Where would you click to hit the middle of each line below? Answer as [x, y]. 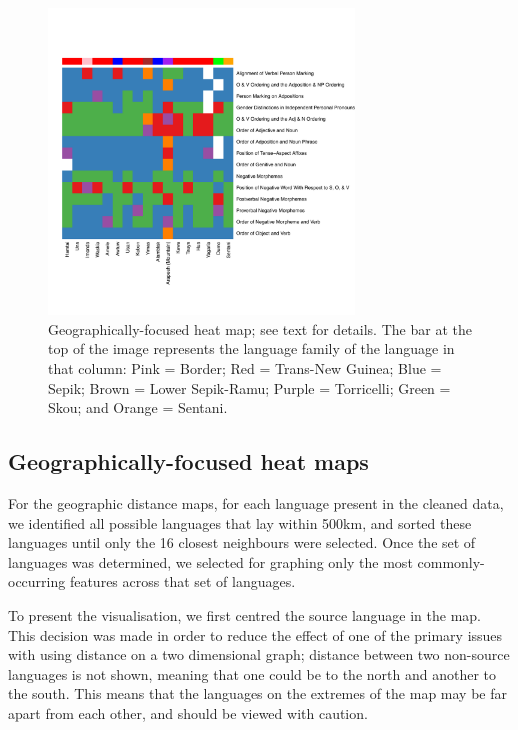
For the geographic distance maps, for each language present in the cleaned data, [256, 502]
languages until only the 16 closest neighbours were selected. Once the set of [242, 542]
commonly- [451, 561]
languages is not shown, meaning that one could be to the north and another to [252, 673]
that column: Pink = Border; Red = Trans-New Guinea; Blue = [245, 367]
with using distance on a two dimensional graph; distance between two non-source [259, 654]
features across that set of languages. [182, 581]
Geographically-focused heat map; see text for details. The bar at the [260, 328]
